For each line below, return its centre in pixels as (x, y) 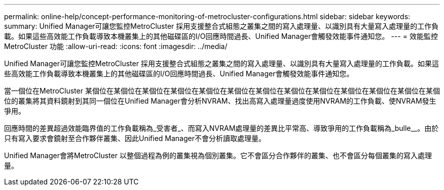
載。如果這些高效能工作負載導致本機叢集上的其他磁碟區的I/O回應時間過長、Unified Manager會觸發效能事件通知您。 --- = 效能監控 (221, 36)
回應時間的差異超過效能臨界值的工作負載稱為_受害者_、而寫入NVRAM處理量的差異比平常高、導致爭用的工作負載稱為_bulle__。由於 (221, 128)
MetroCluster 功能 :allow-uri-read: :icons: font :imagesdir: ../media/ (116, 46)
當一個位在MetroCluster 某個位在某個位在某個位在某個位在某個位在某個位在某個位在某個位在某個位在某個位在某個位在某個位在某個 (222, 91)
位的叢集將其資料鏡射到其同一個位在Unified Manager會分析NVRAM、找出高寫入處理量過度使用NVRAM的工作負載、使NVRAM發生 (220, 101)
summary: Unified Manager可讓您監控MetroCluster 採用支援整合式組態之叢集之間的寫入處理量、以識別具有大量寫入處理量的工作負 (221, 26)
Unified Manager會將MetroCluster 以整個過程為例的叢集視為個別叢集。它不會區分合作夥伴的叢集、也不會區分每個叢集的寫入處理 (218, 155)
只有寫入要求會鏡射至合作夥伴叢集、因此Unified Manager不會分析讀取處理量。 (135, 138)
